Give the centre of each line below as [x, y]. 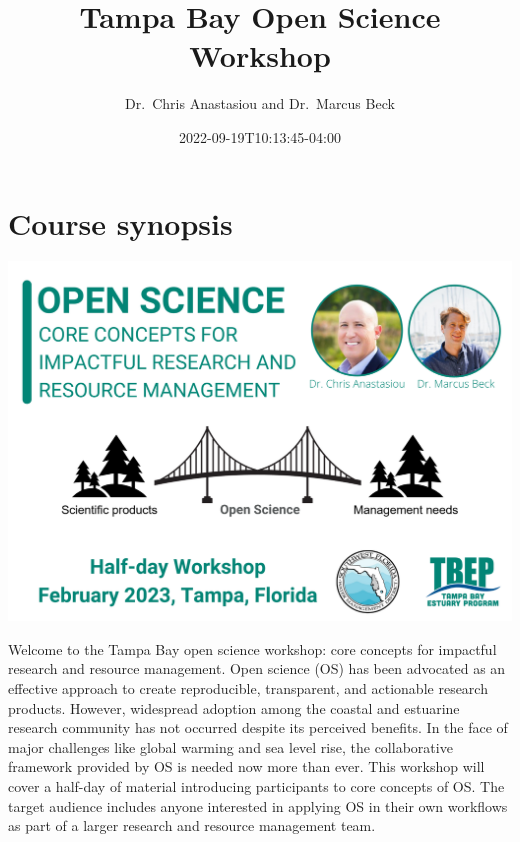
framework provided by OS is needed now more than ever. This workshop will [246, 766]
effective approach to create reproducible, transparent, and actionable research [248, 688]
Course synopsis [120, 222]
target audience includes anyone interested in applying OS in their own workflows [258, 805]
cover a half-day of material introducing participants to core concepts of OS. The [256, 785]
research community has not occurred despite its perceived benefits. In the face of [258, 727]
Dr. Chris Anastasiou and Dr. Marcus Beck [260, 103]
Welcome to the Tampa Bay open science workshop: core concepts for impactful [252, 648]
